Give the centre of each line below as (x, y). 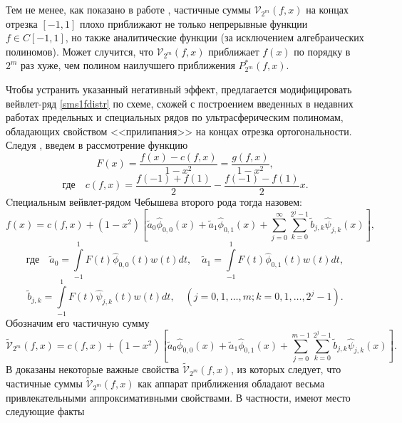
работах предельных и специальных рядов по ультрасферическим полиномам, (175, 117)
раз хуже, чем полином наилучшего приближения (128, 65)
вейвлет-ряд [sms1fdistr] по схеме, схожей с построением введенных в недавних (180, 103)
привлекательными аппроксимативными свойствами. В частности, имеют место (178, 397)
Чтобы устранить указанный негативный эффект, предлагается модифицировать (179, 89)
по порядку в (322, 51)
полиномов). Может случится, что (79, 51)
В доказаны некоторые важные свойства (93, 369)
